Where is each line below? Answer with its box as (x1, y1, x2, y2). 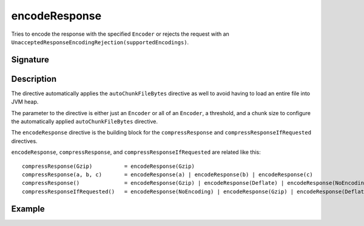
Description (11, 73, 57, 84)
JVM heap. (11, 98, 39, 105)
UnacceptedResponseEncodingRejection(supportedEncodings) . (11, 38, 189, 45)
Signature (11, 55, 50, 65)
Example (11, 204, 45, 214)
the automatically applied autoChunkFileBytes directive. (11, 118, 158, 125)
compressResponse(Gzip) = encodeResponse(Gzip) (22, 162, 195, 170)
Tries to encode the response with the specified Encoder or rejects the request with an (11, 30, 230, 38)
